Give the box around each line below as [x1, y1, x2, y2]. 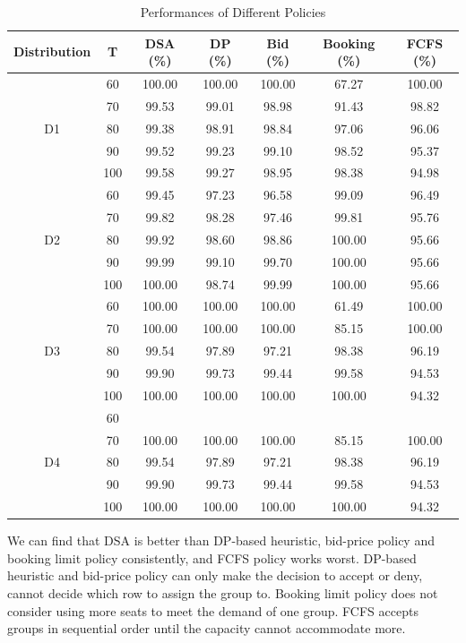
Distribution [13, 42, 91, 61]
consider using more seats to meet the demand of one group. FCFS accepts [7, 601, 419, 620]
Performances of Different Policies [140, 3, 326, 21]
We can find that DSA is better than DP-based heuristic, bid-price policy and [7, 531, 435, 550]
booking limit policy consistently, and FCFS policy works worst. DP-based [7, 548, 417, 567]
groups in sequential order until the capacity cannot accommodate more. [7, 619, 406, 638]
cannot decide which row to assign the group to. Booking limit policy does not [7, 583, 438, 602]
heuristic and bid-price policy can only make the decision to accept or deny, [7, 566, 423, 585]
